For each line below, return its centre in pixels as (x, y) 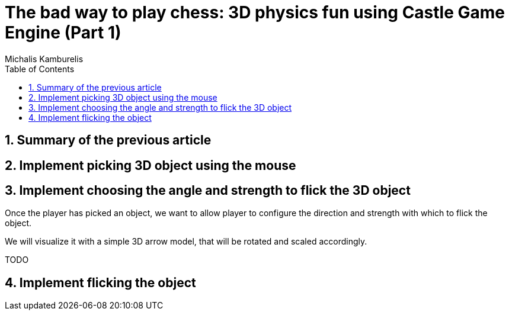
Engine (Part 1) (63, 33)
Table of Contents (40, 69)
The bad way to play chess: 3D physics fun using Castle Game (255, 12)
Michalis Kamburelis (44, 59)
